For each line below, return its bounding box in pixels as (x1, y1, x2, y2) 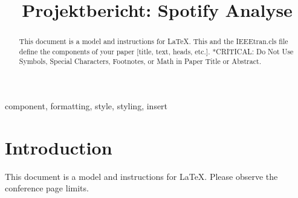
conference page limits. (5, 182, 89, 194)
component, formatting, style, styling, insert (5, 100, 168, 112)
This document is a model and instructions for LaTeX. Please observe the (5, 170, 278, 182)
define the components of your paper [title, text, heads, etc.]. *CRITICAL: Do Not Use (19, 46, 294, 56)
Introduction (5, 135, 112, 159)
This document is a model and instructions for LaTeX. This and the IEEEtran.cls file (19, 36, 288, 46)
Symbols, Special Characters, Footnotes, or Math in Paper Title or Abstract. (19, 56, 261, 66)
